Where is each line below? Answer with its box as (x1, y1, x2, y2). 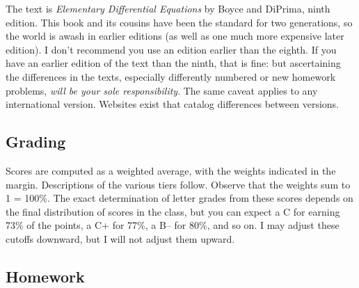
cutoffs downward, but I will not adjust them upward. (6, 231, 235, 246)
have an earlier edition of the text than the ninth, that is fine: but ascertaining (6, 56, 341, 70)
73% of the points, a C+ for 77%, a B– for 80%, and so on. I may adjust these (6, 218, 340, 232)
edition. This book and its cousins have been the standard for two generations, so (6, 15, 353, 29)
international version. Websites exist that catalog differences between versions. (6, 97, 339, 111)
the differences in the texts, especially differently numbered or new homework (6, 69, 336, 83)
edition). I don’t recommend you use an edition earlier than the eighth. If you (6, 42, 337, 56)
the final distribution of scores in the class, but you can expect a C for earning (6, 204, 340, 218)
